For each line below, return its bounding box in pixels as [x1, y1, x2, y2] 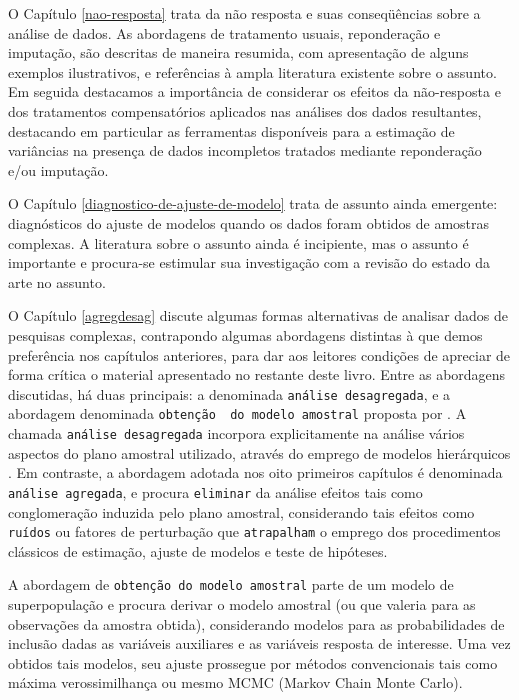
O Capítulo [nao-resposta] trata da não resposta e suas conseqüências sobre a [8, 3, 481, 23]
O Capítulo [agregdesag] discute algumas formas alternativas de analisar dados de [8, 305, 509, 326]
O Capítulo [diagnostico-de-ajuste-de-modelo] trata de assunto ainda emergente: [8, 193, 498, 214]
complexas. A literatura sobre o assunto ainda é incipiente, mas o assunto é [8, 232, 469, 253]
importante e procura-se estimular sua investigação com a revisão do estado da [8, 252, 491, 273]
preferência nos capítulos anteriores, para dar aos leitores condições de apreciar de [8, 344, 511, 365]
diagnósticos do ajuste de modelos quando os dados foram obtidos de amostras [8, 212, 490, 233]
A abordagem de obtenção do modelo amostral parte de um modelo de [8, 574, 454, 595]
